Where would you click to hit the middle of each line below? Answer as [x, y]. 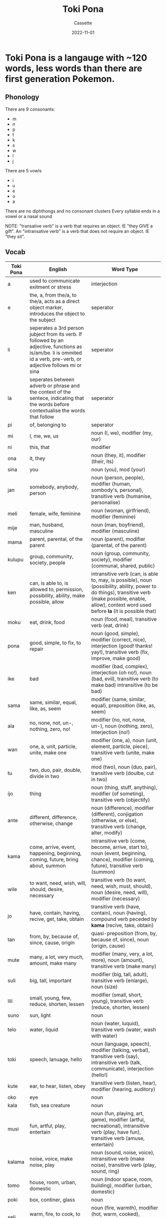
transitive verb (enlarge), [120, 981]
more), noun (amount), [118, 960]
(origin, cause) [108, 946]
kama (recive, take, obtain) [123, 925]
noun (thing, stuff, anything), [124, 787]
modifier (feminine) [113, 517]
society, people [47, 562]
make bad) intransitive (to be [124, 685]
